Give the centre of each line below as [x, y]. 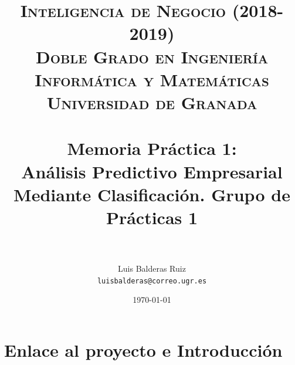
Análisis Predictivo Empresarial [152, 171]
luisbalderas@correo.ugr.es [152, 281]
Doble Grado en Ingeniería [152, 56]
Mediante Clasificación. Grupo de [152, 194]
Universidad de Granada [152, 102]
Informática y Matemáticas [152, 79]
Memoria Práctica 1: [152, 148]
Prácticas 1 [152, 217]
